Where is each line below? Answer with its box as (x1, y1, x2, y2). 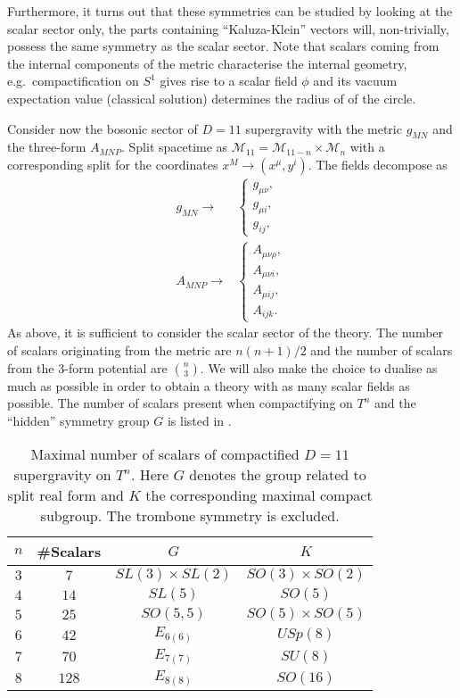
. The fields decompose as (308, 154, 448, 173)
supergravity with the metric (245, 119, 402, 137)
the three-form (7, 137, 86, 156)
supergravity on (13, 464, 111, 486)
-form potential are (64, 358, 168, 377)
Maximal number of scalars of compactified (30, 444, 300, 465)
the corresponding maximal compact (145, 485, 373, 506)
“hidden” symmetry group (7, 411, 150, 429)
